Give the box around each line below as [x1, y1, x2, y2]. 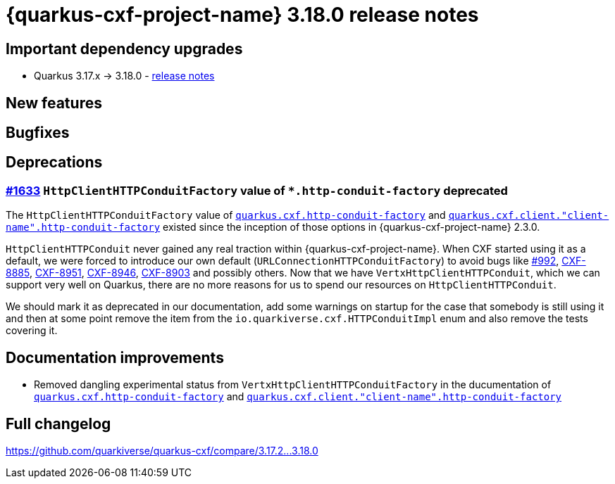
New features [6, 94, 102, 112]
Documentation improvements [6, 348, 224, 367]
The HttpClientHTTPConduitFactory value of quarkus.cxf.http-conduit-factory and [6, 209, 446, 222]
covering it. [6, 324, 58, 337]
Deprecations [6, 153, 103, 172]
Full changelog [6, 414, 111, 433]
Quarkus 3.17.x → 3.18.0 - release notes [34, 70, 215, 82]
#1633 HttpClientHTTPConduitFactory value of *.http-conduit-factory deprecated [6, 183, 508, 198]
